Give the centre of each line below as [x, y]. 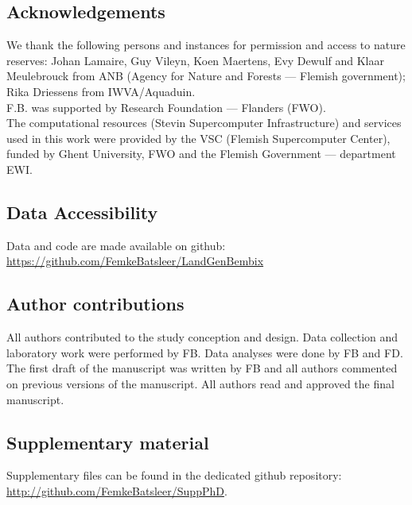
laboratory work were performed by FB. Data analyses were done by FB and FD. [205, 352]
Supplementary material [108, 442]
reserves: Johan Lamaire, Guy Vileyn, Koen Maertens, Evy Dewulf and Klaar [195, 60]
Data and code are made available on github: [116, 245]
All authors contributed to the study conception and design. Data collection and [202, 337]
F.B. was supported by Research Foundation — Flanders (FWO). [166, 107]
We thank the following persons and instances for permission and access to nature [206, 45]
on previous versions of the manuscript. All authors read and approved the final [200, 383]
